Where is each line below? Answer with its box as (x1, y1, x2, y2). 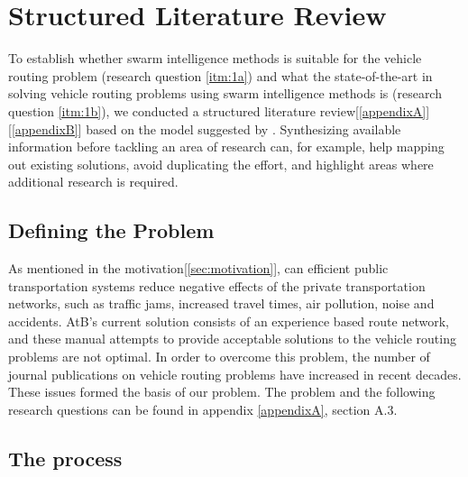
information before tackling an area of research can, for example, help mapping (8, 137, 445, 156)
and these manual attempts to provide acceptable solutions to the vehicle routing (8, 329, 456, 348)
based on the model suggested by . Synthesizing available (86, 119, 401, 138)
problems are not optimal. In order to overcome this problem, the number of (8, 347, 430, 366)
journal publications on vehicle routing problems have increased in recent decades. (8, 364, 462, 383)
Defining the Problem (8, 216, 215, 244)
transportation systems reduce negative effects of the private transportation (8, 276, 426, 295)
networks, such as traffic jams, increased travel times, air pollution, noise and (8, 294, 435, 313)
